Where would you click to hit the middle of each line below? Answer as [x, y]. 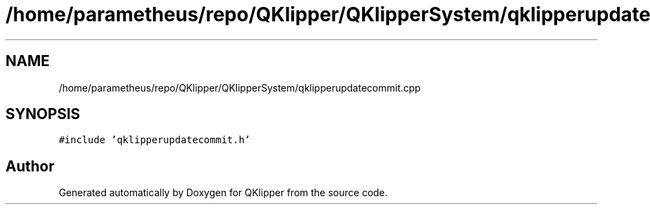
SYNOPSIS [43, 114]
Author [30, 166]
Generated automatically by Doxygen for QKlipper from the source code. [223, 193]
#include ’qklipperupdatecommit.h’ [155, 140]
